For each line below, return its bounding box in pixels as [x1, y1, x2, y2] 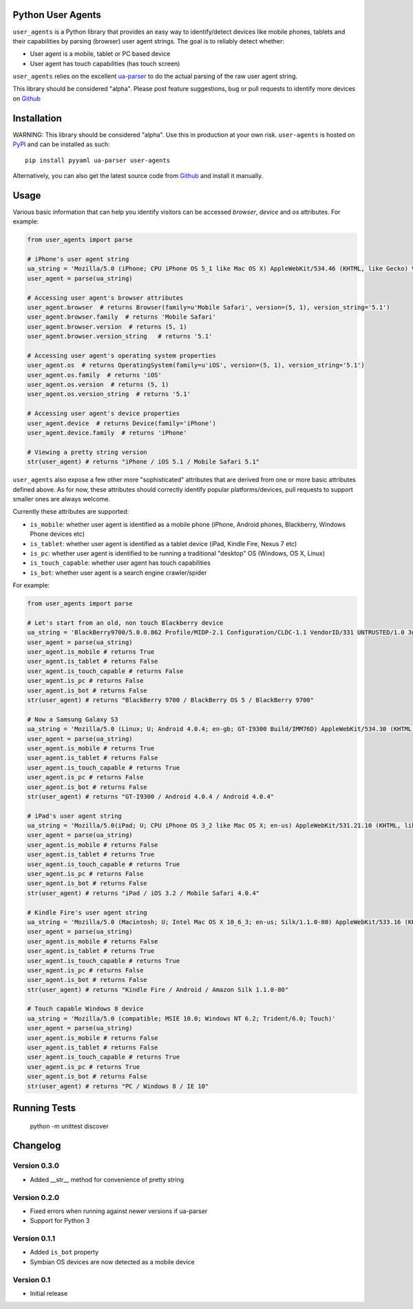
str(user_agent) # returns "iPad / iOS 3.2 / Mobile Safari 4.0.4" [27, 889, 260, 897]
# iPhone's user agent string [27, 255, 129, 263]
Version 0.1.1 [12, 1234, 55, 1243]
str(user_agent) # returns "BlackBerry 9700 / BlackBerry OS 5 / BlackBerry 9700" [27, 696, 315, 703]
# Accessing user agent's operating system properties [27, 352, 216, 359]
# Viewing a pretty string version [27, 448, 147, 456]
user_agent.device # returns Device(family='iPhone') [27, 419, 216, 427]
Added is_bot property [30, 1248, 99, 1257]
